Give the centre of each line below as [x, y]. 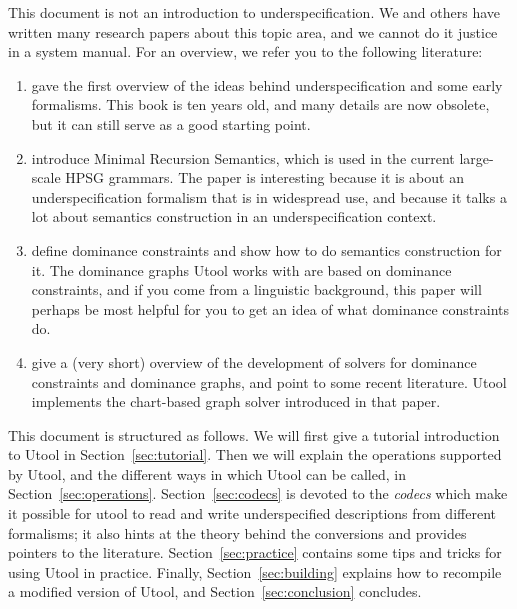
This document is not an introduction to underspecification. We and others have [254, 12]
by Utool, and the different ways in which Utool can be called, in [207, 473]
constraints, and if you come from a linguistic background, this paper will [256, 289]
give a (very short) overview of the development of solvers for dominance [254, 361]
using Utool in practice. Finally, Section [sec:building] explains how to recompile [255, 571]
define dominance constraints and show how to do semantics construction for [266, 249]
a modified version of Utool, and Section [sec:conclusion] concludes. [215, 591]
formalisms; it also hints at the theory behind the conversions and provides [237, 532]
